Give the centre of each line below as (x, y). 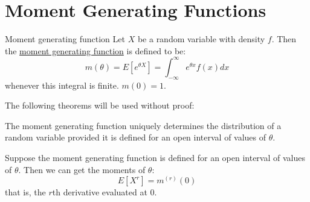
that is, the (25, 192)
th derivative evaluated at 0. (105, 192)
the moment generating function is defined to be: (95, 50)
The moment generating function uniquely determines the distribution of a (143, 125)
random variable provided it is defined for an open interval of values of (136, 137)
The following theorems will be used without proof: (100, 105)
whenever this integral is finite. (62, 85)
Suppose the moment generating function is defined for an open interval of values (155, 157)
